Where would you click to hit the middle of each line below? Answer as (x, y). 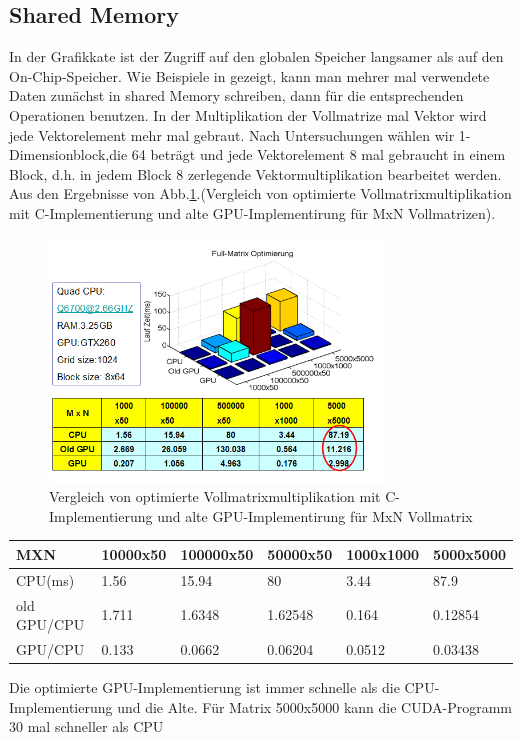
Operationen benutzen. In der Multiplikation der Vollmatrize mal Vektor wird (248, 114)
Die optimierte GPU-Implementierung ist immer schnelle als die (204, 687)
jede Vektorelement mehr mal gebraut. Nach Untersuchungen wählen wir (232, 134)
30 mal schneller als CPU (86, 726)
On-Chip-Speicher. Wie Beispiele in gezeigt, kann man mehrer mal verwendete (249, 75)
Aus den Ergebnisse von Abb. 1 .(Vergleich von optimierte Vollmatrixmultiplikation (260, 193)
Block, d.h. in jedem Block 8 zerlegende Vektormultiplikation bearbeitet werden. (255, 173)
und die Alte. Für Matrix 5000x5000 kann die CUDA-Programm (314, 706)
